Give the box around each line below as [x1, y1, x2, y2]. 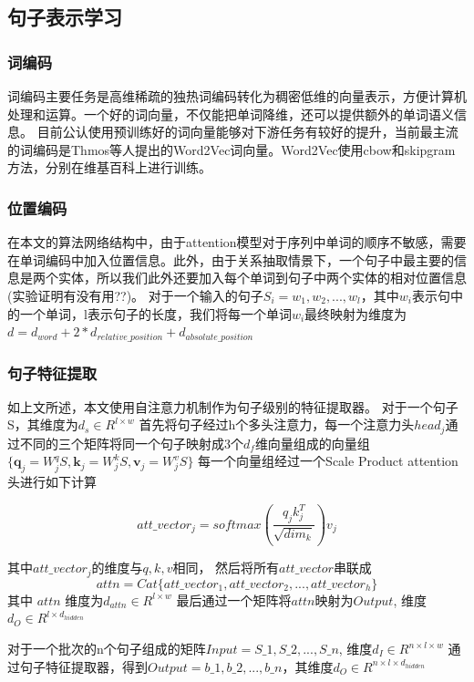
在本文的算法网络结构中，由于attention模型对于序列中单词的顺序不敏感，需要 [7, 232, 467, 252]
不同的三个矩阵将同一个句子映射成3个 [19, 433, 243, 452]
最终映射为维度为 [304, 304, 407, 323]
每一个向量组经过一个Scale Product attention [198, 451, 459, 470]
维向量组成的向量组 [254, 433, 370, 452]
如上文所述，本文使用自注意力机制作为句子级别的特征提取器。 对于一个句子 [7, 397, 459, 416]
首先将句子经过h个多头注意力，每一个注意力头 [139, 415, 415, 434]
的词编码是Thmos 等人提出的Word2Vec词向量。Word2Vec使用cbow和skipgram [7, 139, 456, 159]
